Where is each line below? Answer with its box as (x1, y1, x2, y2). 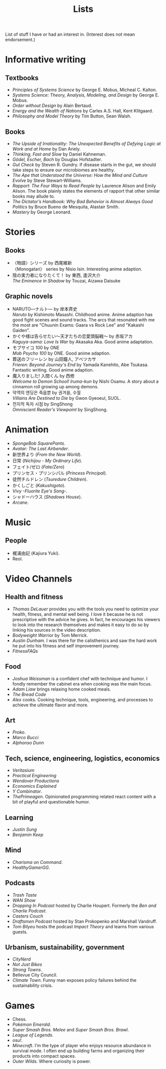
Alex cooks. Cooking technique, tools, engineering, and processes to (12, 696, 153, 702)
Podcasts (5, 879, 35, 887)
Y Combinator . (12, 789, 43, 795)
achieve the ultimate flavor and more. (12, 702, 89, 708)
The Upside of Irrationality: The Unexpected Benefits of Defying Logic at (12, 141, 161, 147)
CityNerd (12, 956, 31, 962)
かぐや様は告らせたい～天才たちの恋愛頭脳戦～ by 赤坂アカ (12, 333, 133, 339)
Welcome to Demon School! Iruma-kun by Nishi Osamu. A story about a (12, 378, 159, 384)
